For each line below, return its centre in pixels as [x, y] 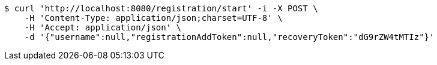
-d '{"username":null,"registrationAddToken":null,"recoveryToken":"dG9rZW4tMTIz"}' [229, 37]
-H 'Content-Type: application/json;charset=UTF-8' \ [153, 18]
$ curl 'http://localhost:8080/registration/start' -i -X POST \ [161, 8]
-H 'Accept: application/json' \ [103, 27]
